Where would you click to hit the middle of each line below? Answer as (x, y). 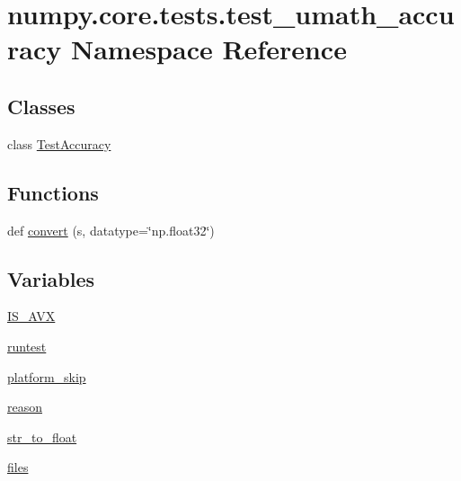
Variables (51, 278)
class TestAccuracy (59, 143)
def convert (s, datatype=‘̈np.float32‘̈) (111, 230)
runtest (27, 346)
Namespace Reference (208, 49)
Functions (53, 192)
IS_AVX (31, 316)
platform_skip (47, 376)
